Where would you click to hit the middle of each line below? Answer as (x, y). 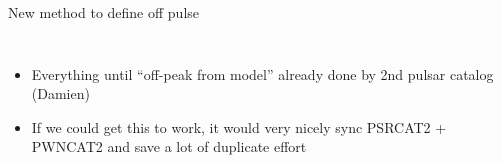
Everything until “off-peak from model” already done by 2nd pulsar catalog (262, 73)
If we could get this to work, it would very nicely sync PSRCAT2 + (239, 126)
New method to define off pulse (104, 12)
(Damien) (60, 93)
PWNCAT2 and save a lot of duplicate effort (169, 146)
